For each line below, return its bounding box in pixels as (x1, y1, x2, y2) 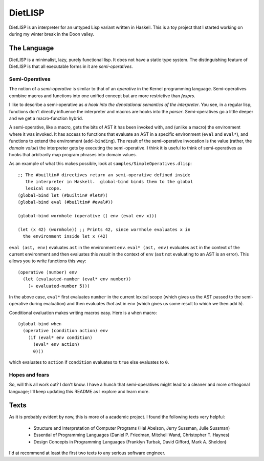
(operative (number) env (18, 269, 77, 275)
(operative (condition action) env (22, 328, 109, 334)
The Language (9, 44, 54, 52)
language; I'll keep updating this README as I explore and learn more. (9, 388, 150, 394)
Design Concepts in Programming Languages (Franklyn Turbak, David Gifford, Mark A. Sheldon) (33, 439, 227, 444)
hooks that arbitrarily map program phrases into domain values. (9, 151, 137, 157)
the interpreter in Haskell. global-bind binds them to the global (25, 179, 193, 185)
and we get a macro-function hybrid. (9, 115, 83, 121)
